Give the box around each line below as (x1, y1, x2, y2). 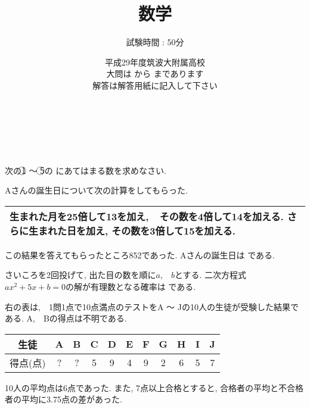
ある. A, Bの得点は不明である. (5, 312, 127, 324)
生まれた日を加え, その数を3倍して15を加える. (29, 223, 235, 238)
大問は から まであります (106, 67, 204, 80)
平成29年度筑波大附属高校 (105, 55, 205, 68)
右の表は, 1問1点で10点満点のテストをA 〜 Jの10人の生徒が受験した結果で (5, 300, 299, 313)
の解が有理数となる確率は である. (66, 280, 196, 293)
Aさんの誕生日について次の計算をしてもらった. (5, 184, 188, 196)
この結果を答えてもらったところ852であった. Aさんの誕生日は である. (5, 248, 275, 261)
